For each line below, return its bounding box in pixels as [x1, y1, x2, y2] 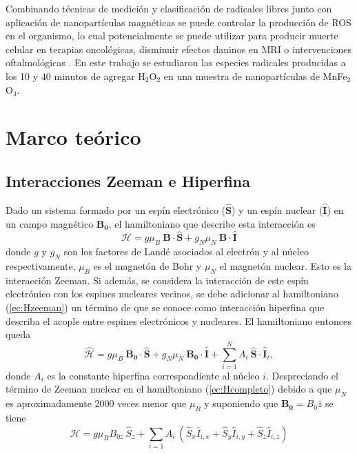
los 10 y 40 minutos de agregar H [6, 68, 145, 83]
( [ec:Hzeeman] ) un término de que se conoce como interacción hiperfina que [6, 299, 325, 314]
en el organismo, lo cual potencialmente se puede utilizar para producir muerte [6, 28, 338, 43]
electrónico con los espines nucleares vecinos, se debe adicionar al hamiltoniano [6, 286, 338, 301]
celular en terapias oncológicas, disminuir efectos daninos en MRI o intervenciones [6, 41, 352, 56]
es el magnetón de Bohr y [93, 258, 202, 273]
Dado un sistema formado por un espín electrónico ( [6, 202, 226, 217]
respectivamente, [6, 258, 76, 273]
